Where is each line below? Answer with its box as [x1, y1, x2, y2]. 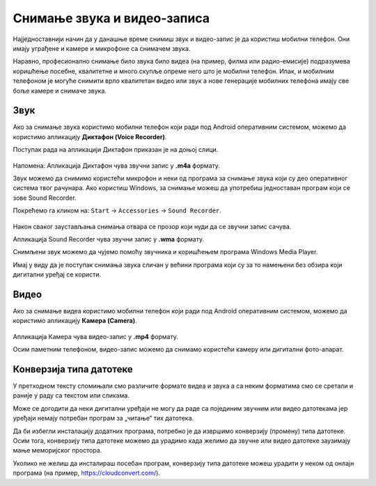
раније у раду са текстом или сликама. [13, 391, 130, 400]
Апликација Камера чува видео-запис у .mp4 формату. [13, 332, 179, 340]
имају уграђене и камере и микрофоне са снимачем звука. [13, 44, 191, 52]
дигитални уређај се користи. [13, 270, 102, 279]
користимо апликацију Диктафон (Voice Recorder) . [13, 132, 167, 141]
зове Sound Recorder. [13, 194, 77, 202]
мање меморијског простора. [13, 446, 102, 455]
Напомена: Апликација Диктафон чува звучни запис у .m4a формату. [13, 161, 221, 170]
